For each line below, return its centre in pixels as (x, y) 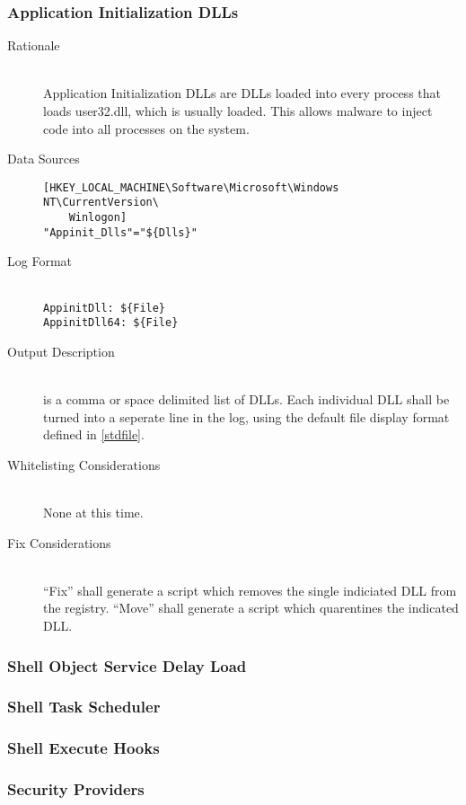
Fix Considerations (59, 542)
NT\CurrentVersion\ (101, 203)
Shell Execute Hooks (84, 748)
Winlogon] (98, 218)
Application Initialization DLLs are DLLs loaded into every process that (242, 93)
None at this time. (93, 513)
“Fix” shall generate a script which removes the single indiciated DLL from (250, 590)
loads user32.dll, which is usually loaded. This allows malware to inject (238, 111)
